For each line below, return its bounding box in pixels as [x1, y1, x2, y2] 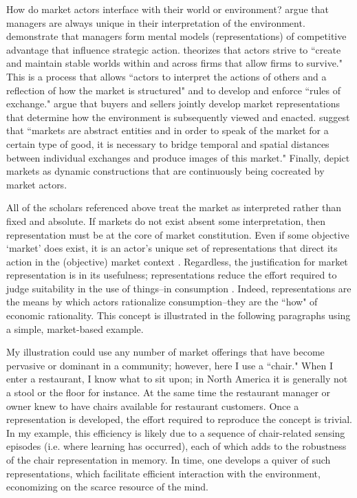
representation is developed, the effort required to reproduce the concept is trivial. [6, 412, 352, 426]
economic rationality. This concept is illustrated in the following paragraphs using [6, 308, 351, 323]
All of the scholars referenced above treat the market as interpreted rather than [6, 200, 342, 215]
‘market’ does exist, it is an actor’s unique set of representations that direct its [6, 241, 338, 255]
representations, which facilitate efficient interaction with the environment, [6, 466, 321, 480]
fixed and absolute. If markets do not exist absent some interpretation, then [6, 213, 326, 228]
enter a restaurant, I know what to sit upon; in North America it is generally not [6, 371, 348, 386]
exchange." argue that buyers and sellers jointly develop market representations [6, 96, 340, 111]
